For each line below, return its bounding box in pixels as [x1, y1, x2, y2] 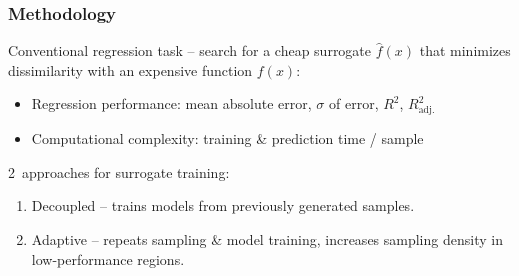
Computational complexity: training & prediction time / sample [31, 128, 424, 149]
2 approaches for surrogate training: [8, 161, 230, 182]
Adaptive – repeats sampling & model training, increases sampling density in [31, 228, 503, 249]
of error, [329, 93, 379, 114]
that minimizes [419, 40, 511, 61]
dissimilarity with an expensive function [8, 59, 253, 80]
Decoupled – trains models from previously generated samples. [31, 195, 415, 216]
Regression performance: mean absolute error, [31, 93, 312, 114]
